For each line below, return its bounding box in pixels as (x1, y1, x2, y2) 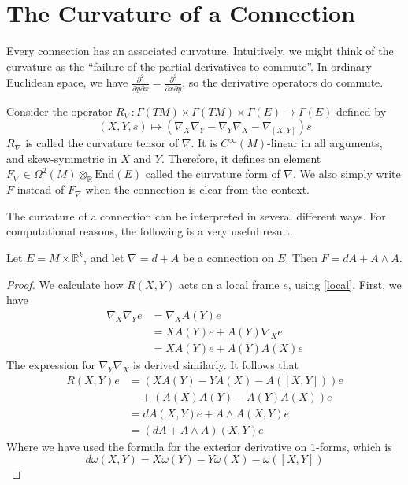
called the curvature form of (145, 165, 280, 182)
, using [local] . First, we (287, 276, 402, 292)
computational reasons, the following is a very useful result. (6, 223, 293, 239)
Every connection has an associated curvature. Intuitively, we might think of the (6, 43, 394, 59)
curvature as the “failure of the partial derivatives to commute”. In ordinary (6, 57, 372, 74)
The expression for (6, 356, 96, 372)
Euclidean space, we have (6, 74, 128, 91)
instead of (17, 181, 65, 198)
